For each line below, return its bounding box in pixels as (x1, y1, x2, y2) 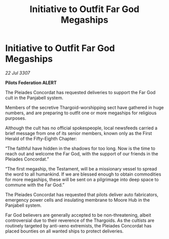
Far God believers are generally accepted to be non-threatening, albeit (5, 212, 151, 218)
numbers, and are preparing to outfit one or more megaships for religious (5, 110, 157, 116)
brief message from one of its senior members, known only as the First (5, 130, 152, 136)
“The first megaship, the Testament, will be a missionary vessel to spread (5, 166, 157, 172)
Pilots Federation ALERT (5, 79, 57, 86)
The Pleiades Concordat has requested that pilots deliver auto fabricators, (5, 191, 158, 197)
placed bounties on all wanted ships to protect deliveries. (5, 228, 124, 234)
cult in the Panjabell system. (5, 95, 64, 101)
